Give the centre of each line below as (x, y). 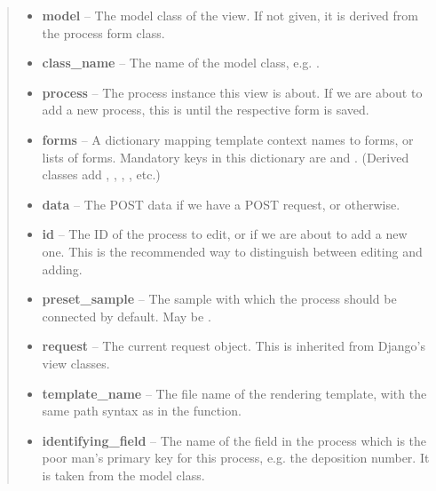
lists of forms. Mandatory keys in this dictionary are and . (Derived (226, 157)
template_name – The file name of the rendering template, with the (234, 393)
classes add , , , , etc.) (101, 174)
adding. (62, 269)
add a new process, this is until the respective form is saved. (206, 110)
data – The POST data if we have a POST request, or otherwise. (221, 204)
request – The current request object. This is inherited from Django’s (234, 346)
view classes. (76, 363)
